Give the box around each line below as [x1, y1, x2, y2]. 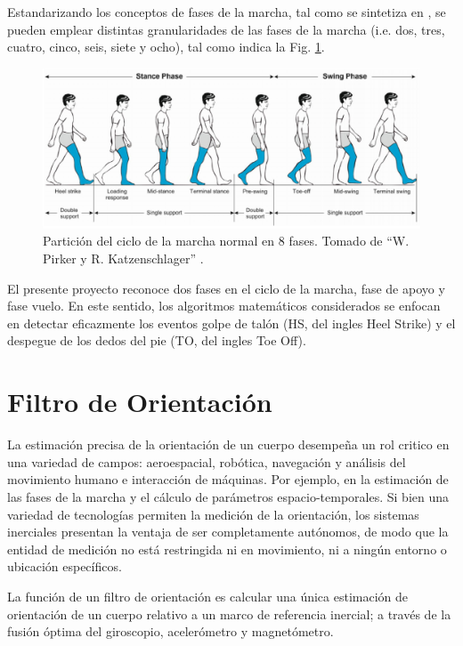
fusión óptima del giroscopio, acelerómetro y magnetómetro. [7, 622, 334, 641]
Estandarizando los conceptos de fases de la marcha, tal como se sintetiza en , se [7, 3, 446, 20]
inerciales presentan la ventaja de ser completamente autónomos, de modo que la [7, 522, 449, 541]
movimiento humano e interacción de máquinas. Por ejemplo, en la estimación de [7, 470, 449, 489]
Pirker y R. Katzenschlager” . [43, 249, 204, 268]
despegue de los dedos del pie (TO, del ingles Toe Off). [7, 331, 306, 350]
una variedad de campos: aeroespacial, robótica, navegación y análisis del [7, 452, 406, 471]
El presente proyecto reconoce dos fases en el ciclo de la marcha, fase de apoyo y [7, 279, 445, 297]
